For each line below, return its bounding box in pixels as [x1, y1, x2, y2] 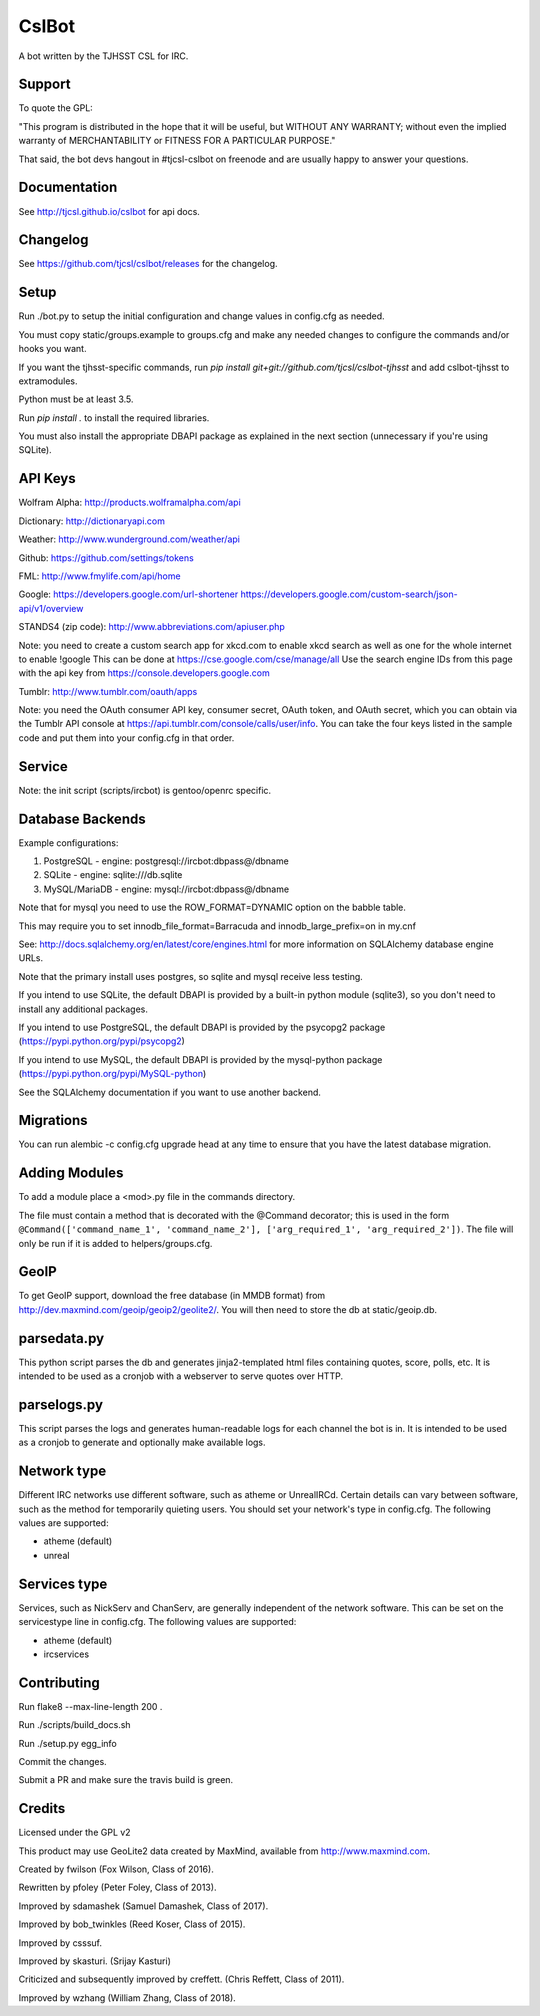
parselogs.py [18, 1396, 104, 1413]
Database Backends [18, 810, 146, 827]
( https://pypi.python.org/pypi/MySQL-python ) [18, 1068, 207, 1080]
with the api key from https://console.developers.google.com [18, 667, 270, 679]
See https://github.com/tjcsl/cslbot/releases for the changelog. [18, 258, 279, 270]
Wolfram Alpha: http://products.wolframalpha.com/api [18, 496, 242, 509]
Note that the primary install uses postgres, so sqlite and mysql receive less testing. [18, 970, 364, 982]
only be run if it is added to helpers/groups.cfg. [18, 1237, 213, 1249]
